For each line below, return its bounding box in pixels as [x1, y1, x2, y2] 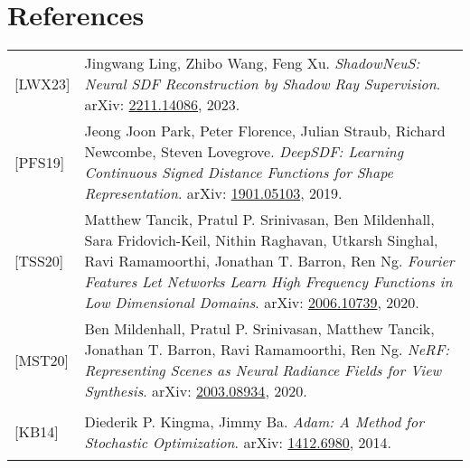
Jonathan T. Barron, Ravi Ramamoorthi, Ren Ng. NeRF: [84, 339, 450, 360]
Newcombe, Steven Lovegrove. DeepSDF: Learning [84, 141, 404, 163]
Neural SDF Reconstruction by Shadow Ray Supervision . [84, 73, 441, 95]
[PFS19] [14, 151, 65, 173]
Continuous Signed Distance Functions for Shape [84, 162, 393, 183]
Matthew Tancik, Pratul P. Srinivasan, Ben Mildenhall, [84, 209, 435, 230]
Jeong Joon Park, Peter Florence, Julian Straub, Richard [84, 120, 446, 142]
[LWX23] [14, 73, 70, 95]
